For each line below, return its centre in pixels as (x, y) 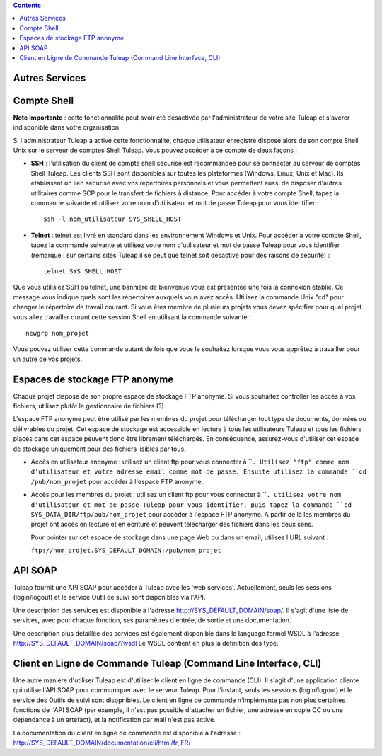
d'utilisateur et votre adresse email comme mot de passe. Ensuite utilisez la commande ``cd (199, 472)
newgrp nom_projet (58, 333)
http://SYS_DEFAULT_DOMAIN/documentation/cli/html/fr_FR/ (102, 743)
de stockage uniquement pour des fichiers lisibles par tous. (100, 449)
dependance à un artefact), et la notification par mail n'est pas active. (114, 720)
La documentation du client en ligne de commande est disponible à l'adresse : (127, 733)
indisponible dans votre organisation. (67, 127)
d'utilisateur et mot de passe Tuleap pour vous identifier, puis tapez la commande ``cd (191, 505)
